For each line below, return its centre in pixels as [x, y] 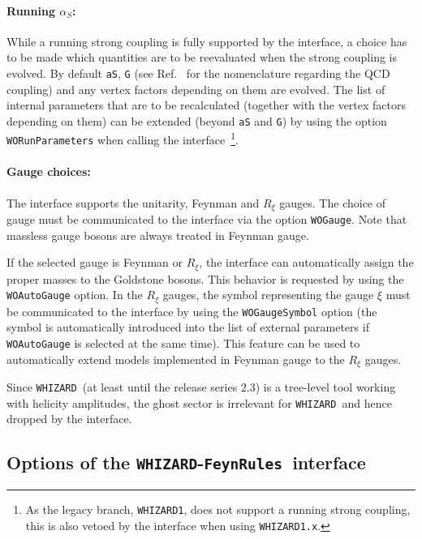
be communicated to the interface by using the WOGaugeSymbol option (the [192, 311]
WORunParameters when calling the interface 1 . [123, 139]
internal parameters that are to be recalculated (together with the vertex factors [207, 105]
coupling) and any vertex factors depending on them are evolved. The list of [196, 89]
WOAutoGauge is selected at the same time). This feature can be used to [183, 343]
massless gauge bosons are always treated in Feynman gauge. [158, 235]
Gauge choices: [49, 171]
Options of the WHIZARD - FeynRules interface [186, 462]
